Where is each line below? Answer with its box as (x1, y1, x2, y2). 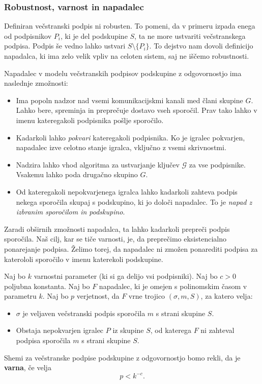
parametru (4, 291, 37, 301)
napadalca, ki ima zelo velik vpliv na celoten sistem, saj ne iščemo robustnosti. (4, 51, 249, 61)
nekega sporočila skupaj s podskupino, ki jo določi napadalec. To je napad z (16, 196, 252, 207)
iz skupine (112, 325, 144, 335)
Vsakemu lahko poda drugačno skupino (16, 169, 138, 180)
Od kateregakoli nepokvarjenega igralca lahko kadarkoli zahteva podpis (16, 186, 238, 197)
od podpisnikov (4, 30, 52, 41)
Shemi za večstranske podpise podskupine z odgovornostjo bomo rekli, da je (4, 352, 241, 363)
